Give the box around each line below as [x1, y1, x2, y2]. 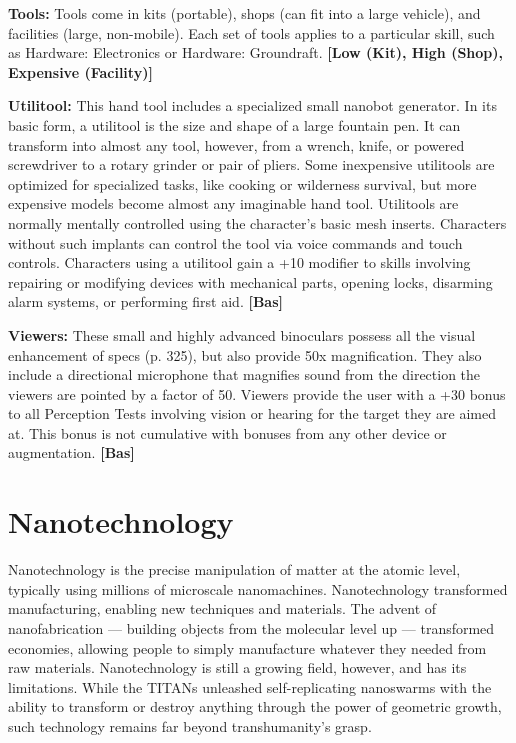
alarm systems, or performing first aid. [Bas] [8, 291, 284, 312]
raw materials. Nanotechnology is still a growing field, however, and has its [8, 657, 467, 678]
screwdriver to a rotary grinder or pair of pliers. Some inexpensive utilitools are [8, 154, 495, 175]
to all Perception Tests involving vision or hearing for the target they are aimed [8, 403, 496, 424]
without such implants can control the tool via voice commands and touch [8, 232, 463, 253]
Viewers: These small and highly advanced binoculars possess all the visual [8, 324, 476, 345]
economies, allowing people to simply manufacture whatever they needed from [8, 637, 487, 658]
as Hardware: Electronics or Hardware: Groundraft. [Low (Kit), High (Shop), [8, 42, 504, 63]
